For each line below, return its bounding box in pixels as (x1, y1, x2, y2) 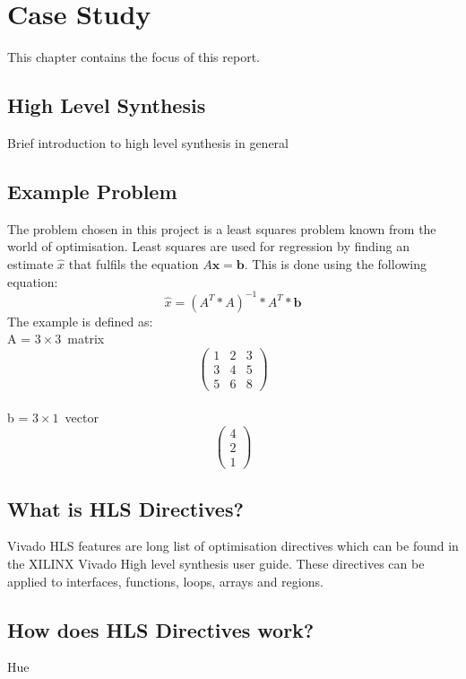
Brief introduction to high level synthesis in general (7, 133, 289, 152)
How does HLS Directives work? (7, 615, 315, 643)
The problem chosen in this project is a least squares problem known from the (7, 219, 436, 238)
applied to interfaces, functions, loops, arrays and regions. (7, 571, 324, 590)
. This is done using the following (244, 254, 427, 273)
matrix (67, 329, 105, 348)
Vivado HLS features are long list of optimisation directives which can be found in (7, 536, 459, 555)
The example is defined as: (7, 311, 153, 330)
